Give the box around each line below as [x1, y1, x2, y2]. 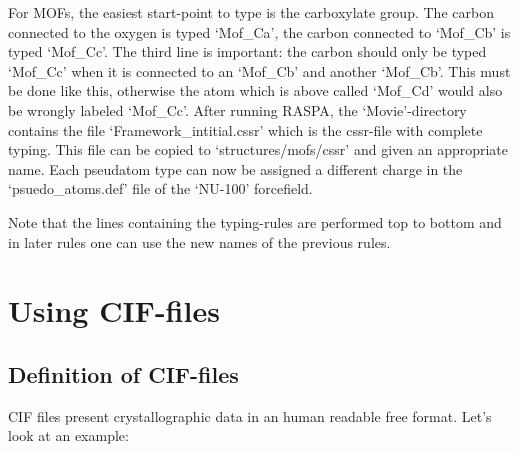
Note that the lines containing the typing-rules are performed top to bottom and [8, 211, 502, 232]
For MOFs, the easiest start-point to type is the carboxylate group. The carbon [8, 2, 494, 22]
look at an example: [8, 425, 129, 446]
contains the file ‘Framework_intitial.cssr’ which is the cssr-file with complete [8, 119, 483, 140]
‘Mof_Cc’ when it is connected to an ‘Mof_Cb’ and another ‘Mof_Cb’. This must [8, 60, 511, 81]
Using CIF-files [8, 290, 220, 331]
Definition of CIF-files [8, 358, 239, 389]
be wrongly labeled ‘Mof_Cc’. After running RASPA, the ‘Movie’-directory [8, 99, 467, 120]
